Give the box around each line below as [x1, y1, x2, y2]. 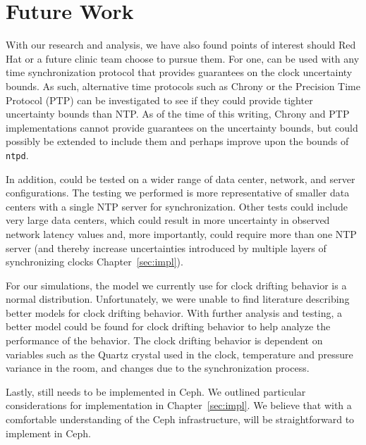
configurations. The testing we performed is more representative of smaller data [6, 185, 350, 200]
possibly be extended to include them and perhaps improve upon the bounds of [6, 134, 349, 149]
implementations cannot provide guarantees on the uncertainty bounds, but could [6, 120, 358, 134]
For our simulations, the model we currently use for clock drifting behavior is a [6, 277, 347, 292]
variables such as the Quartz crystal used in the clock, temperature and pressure [6, 346, 353, 361]
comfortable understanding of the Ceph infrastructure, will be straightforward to [6, 412, 355, 427]
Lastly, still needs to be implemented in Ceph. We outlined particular [6, 384, 306, 399]
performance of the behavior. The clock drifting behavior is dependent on [6, 333, 323, 348]
